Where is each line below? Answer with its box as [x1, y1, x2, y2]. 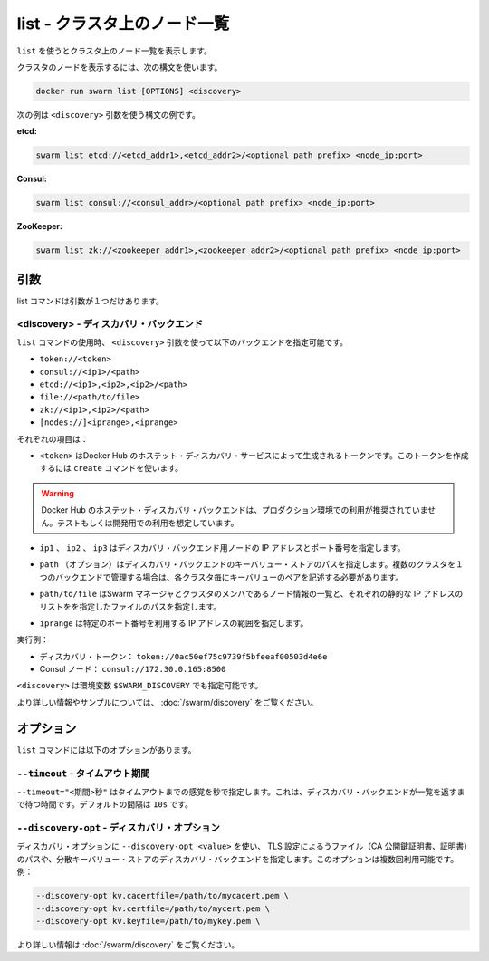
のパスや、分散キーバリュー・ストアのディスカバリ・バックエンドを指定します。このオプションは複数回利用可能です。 [16, 853, 459, 864]
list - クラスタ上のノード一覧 [16, 14, 230, 34]
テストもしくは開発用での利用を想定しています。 [56, 517, 239, 528]
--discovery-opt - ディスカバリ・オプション [16, 822, 221, 834]
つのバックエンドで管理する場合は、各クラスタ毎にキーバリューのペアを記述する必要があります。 [39, 572, 404, 582]
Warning [41, 487, 74, 498]
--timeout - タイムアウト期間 [16, 766, 150, 779]
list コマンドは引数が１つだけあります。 [16, 295, 165, 306]
